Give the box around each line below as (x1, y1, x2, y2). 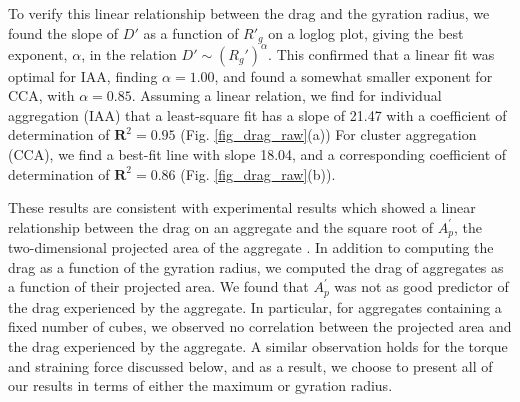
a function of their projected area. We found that (8, 276, 309, 297)
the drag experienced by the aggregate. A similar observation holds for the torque (8, 335, 508, 356)
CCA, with (8, 85, 75, 106)
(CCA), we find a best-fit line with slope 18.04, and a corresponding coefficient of (8, 143, 507, 164)
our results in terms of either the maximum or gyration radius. (8, 375, 393, 396)
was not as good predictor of (334, 276, 509, 297)
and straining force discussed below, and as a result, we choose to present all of (8, 355, 493, 376)
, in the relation (81, 43, 177, 64)
